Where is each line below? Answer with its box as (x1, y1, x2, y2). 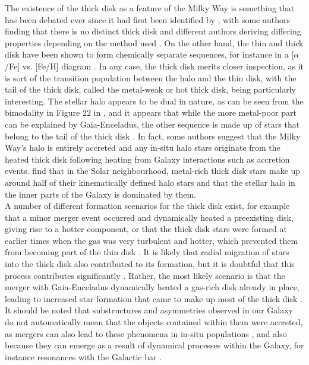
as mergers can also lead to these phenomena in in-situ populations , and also (5, 327, 287, 339)
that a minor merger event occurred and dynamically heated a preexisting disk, (5, 211, 294, 223)
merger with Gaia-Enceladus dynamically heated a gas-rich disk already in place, (5, 281, 299, 293)
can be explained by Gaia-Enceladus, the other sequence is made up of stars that (5, 118, 300, 130)
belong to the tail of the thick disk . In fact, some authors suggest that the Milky (5, 129, 301, 142)
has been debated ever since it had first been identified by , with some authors (5, 13, 290, 26)
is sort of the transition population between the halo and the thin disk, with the (5, 71, 297, 84)
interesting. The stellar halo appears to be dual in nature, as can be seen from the (5, 94, 304, 107)
